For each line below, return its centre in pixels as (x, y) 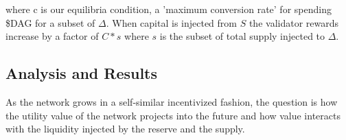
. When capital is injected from (171, 22)
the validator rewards (293, 22)
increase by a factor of (52, 36)
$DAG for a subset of (50, 22)
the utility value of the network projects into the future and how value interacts (173, 115)
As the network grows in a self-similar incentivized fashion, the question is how (172, 101)
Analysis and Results (82, 73)
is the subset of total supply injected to (242, 36)
